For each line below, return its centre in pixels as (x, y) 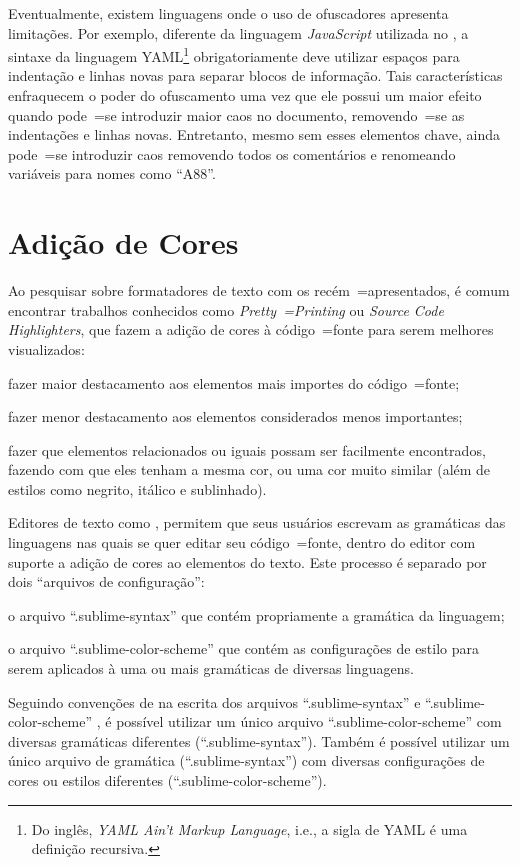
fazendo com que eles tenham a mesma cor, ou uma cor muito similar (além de (249, 469)
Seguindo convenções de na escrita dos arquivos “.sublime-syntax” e (214, 701)
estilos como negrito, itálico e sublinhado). (137, 488)
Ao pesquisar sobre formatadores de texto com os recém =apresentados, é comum (259, 290)
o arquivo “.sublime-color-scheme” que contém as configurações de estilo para (244, 648)
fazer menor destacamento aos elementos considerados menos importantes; (235, 416)
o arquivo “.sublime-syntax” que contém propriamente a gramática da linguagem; (256, 614)
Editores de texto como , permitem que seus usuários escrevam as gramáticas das (257, 522)
